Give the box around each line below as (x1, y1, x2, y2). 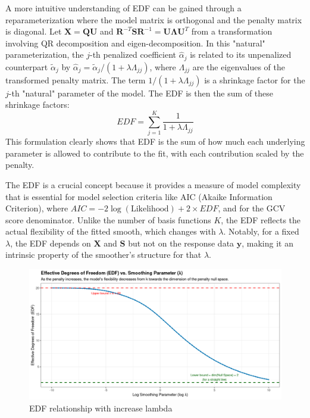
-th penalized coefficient (89, 48, 177, 61)
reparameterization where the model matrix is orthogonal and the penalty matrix (5, 13, 302, 26)
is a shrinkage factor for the (204, 73, 305, 86)
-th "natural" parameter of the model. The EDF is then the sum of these (8, 86, 273, 99)
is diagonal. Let (5, 25, 62, 38)
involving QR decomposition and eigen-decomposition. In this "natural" (5, 36, 265, 49)
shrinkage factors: (5, 98, 70, 111)
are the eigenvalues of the (192, 60, 285, 73)
